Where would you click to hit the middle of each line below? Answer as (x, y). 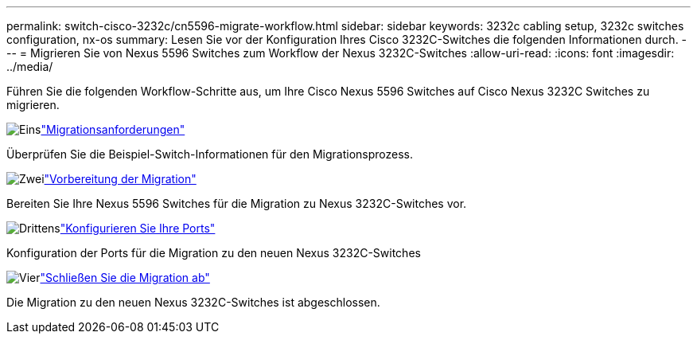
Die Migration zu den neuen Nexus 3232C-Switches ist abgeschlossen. (193, 302)
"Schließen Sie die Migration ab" (125, 277)
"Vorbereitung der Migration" (120, 179)
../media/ (30, 66)
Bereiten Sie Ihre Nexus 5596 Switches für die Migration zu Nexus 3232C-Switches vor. (237, 203)
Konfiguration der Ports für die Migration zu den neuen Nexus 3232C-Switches (214, 253)
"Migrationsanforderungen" (113, 129)
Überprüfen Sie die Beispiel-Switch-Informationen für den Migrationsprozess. (210, 154)
